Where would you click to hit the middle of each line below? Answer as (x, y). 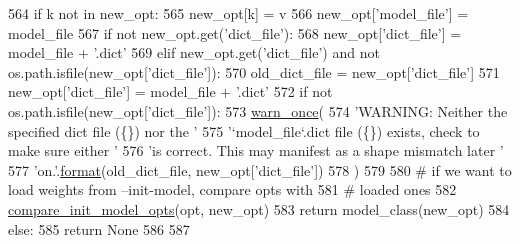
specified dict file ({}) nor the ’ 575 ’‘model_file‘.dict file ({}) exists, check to (244, 130)
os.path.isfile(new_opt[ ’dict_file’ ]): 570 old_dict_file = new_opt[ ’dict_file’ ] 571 (254, 71)
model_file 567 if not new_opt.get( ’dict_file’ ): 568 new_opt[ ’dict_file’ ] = (235, 32)
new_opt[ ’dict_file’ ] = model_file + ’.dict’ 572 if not (170, 91)
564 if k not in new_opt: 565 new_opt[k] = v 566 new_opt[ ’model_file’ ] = (238, 13)
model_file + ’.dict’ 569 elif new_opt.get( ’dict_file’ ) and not (194, 52)
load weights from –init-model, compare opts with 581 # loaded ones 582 (232, 189)
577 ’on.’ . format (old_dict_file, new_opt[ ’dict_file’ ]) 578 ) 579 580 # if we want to (260, 169)
